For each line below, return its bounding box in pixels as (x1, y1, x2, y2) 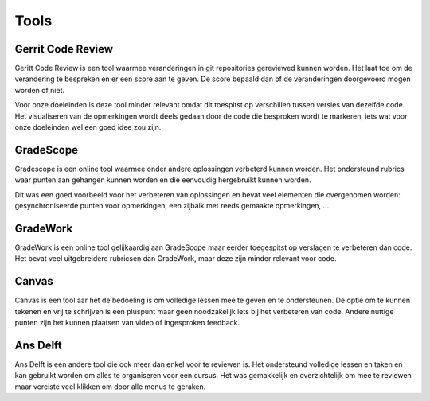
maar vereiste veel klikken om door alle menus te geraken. (14, 382, 206, 391)
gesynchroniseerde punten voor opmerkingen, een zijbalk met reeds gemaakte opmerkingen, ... (14, 201, 330, 211)
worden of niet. (14, 85, 65, 95)
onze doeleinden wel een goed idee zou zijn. (14, 123, 162, 132)
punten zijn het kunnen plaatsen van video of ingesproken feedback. (14, 318, 240, 328)
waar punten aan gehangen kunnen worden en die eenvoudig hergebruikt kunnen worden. (14, 175, 311, 185)
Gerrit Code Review (14, 42, 114, 56)
